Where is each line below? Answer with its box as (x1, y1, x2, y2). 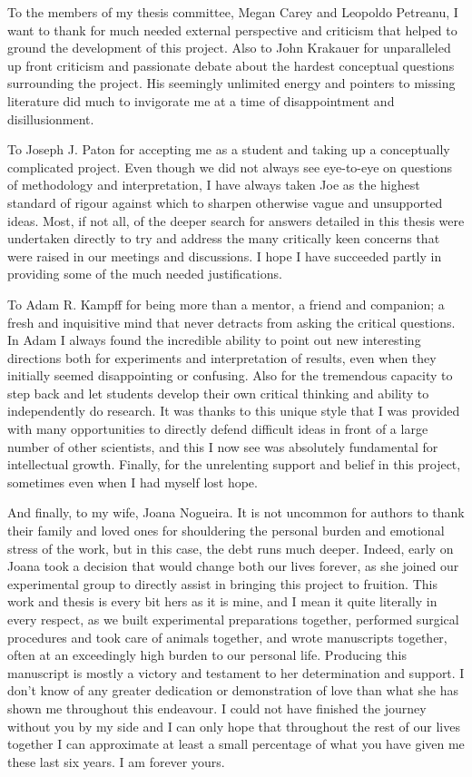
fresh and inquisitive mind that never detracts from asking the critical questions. (7, 312, 456, 331)
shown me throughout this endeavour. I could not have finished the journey (7, 698, 427, 717)
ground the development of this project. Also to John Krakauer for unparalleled (7, 38, 451, 57)
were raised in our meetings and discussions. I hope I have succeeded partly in (7, 246, 442, 265)
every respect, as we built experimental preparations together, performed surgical (7, 610, 459, 628)
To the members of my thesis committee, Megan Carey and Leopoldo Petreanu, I (7, 3, 458, 21)
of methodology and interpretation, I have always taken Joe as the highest (7, 175, 420, 194)
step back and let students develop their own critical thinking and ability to (7, 383, 429, 402)
